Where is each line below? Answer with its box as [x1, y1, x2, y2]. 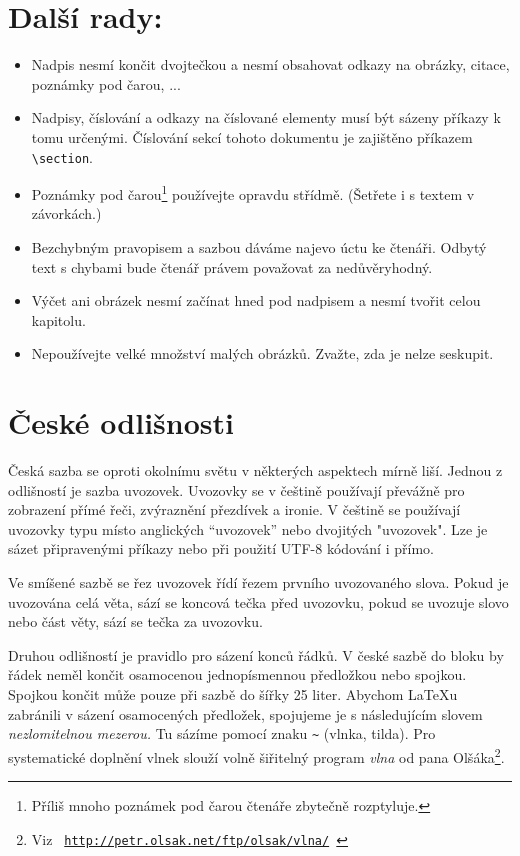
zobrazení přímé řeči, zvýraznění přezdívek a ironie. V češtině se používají [8, 499, 461, 520]
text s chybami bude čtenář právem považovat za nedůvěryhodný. [31, 256, 433, 277]
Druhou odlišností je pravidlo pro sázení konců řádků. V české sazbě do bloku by [8, 644, 504, 665]
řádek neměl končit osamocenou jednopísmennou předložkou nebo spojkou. [8, 664, 467, 685]
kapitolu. [31, 309, 86, 330]
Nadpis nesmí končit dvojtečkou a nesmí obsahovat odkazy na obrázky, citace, [31, 54, 510, 75]
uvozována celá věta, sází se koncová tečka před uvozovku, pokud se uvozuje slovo [8, 591, 509, 612]
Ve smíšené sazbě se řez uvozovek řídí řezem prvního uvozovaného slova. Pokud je [8, 572, 509, 593]
